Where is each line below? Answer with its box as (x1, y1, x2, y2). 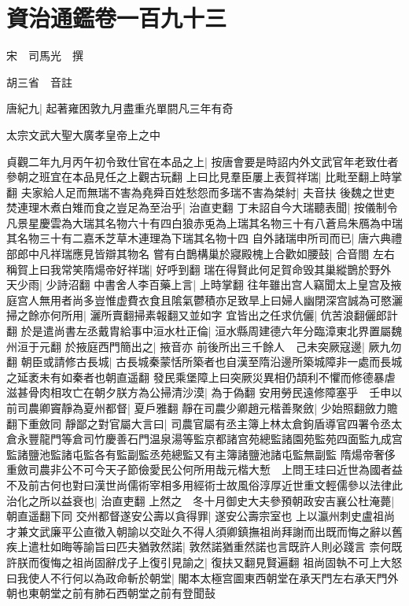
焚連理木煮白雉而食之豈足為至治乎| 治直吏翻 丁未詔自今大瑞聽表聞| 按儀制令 (6, 199, 398, 216)
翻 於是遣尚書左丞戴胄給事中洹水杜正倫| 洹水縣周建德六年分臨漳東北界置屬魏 (6, 323, 403, 339)
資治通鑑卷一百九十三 (6, 2, 227, 34)
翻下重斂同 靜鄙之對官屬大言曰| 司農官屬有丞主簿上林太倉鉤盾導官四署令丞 (6, 415, 392, 431)
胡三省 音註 (6, 73, 72, 90)
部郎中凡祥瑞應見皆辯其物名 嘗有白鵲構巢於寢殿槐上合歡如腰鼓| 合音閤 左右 (6, 246, 395, 262)
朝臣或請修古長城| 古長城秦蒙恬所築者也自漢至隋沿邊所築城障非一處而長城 (20, 353, 403, 370)
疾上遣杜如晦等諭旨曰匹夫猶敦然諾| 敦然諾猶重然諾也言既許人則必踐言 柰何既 (6, 538, 403, 555)
